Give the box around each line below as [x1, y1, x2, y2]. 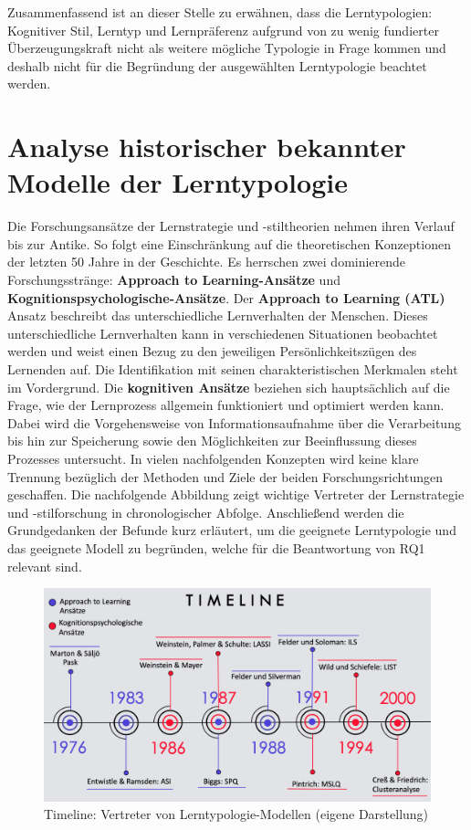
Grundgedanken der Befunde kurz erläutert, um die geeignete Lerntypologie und [7, 520, 456, 540]
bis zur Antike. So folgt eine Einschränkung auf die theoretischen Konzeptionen [7, 234, 451, 253]
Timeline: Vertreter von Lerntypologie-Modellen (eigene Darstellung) [44, 804, 429, 824]
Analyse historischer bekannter [7, 128, 406, 165]
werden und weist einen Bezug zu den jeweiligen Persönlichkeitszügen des [7, 341, 417, 361]
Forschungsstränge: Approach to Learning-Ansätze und [7, 270, 340, 289]
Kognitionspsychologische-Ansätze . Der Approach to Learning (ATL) [7, 288, 445, 307]
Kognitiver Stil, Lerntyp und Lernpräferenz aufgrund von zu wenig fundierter [7, 20, 439, 39]
